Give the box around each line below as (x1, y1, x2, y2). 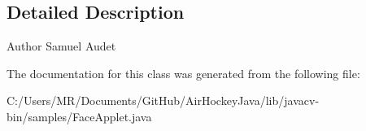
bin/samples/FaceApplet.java (7, 107, 152, 124)
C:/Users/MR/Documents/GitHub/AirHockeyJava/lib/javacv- (7, 92, 320, 109)
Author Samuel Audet (7, 37, 116, 55)
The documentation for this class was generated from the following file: (7, 64, 360, 81)
